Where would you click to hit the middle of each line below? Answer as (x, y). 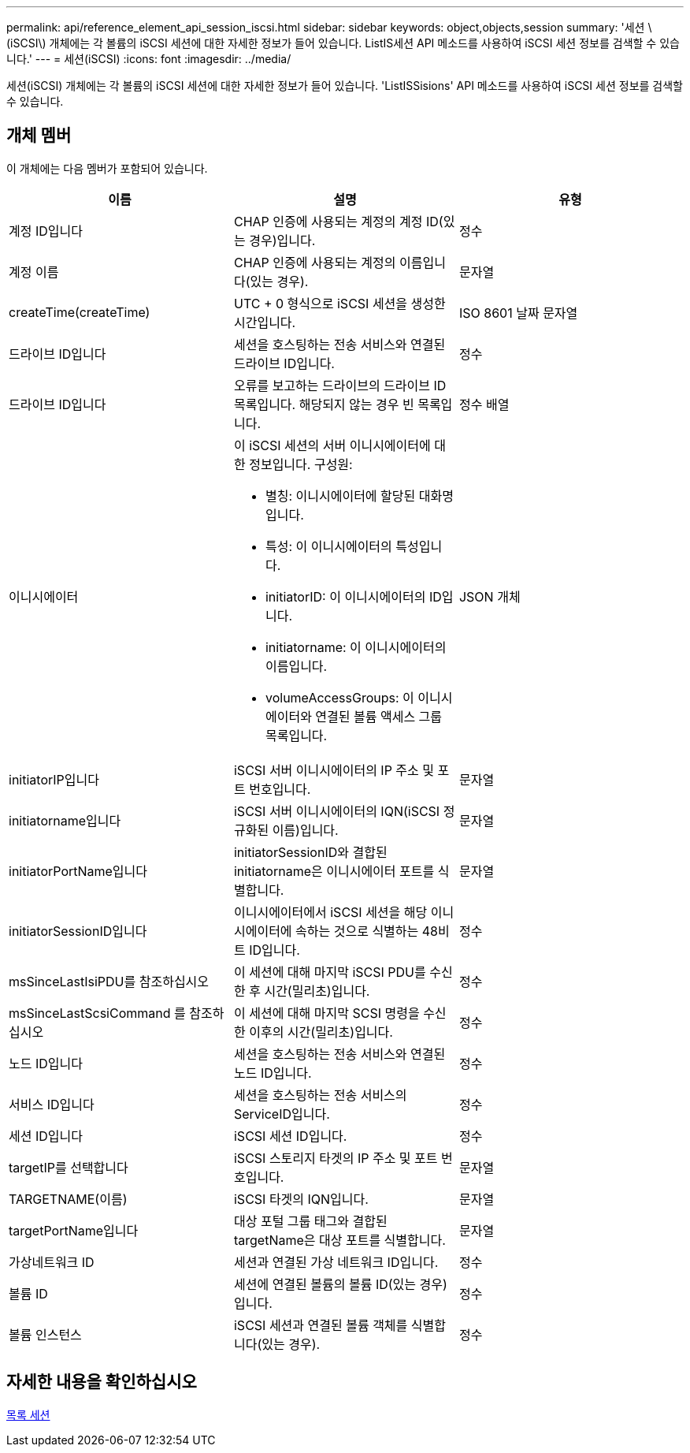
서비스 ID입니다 (52, 1104)
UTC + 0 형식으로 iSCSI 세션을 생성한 (339, 303)
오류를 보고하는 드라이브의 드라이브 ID (340, 385)
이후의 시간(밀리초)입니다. (321, 1032)
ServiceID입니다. (282, 1114)
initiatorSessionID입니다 (78, 931)
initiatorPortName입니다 (78, 871)
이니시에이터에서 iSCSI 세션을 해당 (330, 912)
